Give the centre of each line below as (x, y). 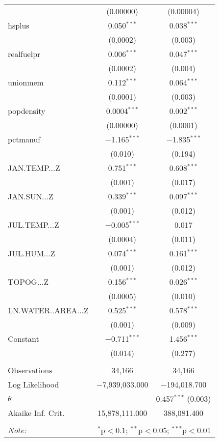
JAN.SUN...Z (31, 196)
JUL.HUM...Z (32, 253)
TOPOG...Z (28, 282)
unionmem (26, 82)
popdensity (27, 111)
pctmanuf (24, 139)
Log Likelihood (34, 384)
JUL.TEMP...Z (34, 225)
